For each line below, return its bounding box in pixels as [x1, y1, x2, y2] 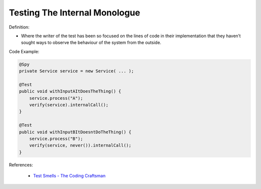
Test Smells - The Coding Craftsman [33, 173, 106, 179]
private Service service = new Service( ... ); [19, 68, 134, 74]
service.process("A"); [29, 95, 83, 101]
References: [9, 162, 33, 168]
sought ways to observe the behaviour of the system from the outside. [21, 40, 161, 45]
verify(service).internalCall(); [29, 102, 109, 108]
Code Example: [9, 48, 40, 54]
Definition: [9, 24, 30, 30]
